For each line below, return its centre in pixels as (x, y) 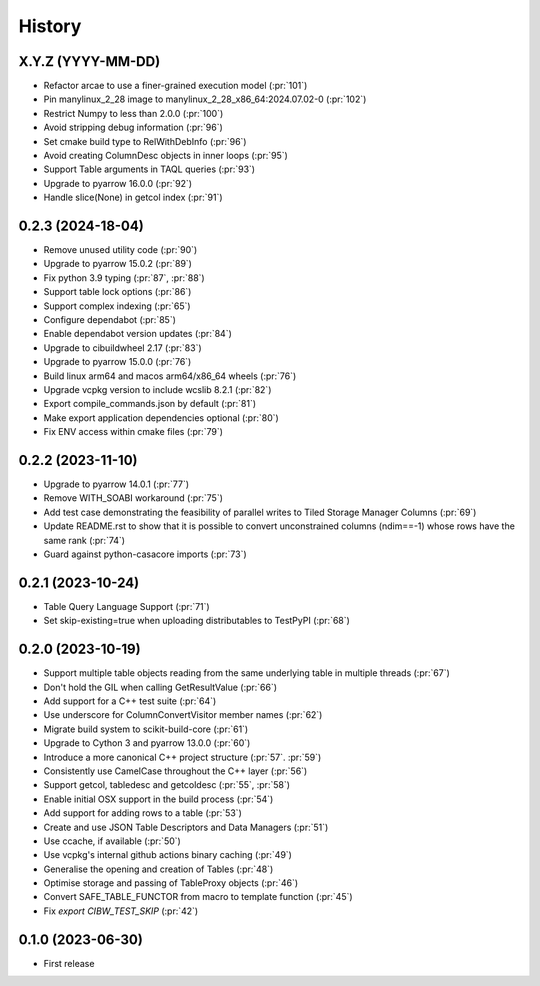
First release (69, 963)
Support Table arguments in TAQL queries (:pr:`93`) (149, 169)
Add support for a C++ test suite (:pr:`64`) (130, 701)
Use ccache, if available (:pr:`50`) (112, 841)
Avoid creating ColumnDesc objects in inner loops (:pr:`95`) (166, 156)
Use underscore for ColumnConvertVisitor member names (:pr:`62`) (183, 715)
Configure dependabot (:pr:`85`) (110, 320)
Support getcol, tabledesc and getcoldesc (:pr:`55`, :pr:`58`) (166, 785)
